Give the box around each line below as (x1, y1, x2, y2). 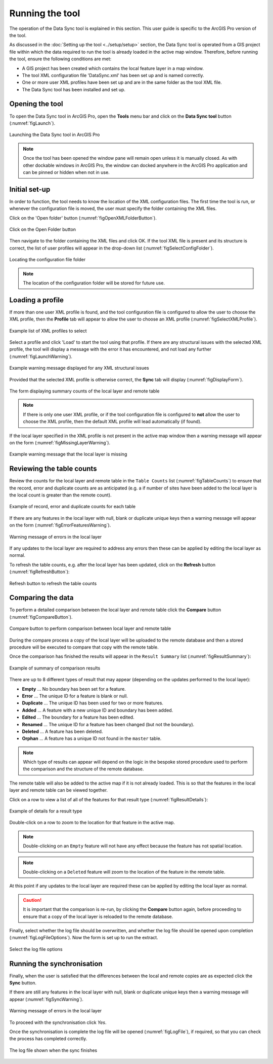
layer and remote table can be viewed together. (9, 787, 108, 793)
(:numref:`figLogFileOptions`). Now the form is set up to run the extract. (9, 935, 159, 941)
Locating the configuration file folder (9, 257, 86, 263)
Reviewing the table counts (9, 465, 97, 473)
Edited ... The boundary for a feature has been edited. (22, 714, 134, 720)
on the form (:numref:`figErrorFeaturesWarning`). (9, 522, 111, 528)
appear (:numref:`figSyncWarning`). (9, 996, 83, 1002)
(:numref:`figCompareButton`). (9, 614, 73, 620)
